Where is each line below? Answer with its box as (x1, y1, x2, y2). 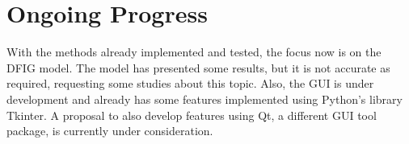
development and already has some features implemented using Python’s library (6, 90, 403, 107)
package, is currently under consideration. (6, 122, 213, 139)
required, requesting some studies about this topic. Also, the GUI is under (6, 75, 374, 92)
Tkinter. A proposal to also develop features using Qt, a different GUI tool (6, 106, 377, 123)
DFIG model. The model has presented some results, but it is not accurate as (6, 59, 390, 76)
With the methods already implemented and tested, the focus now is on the (6, 43, 382, 60)
